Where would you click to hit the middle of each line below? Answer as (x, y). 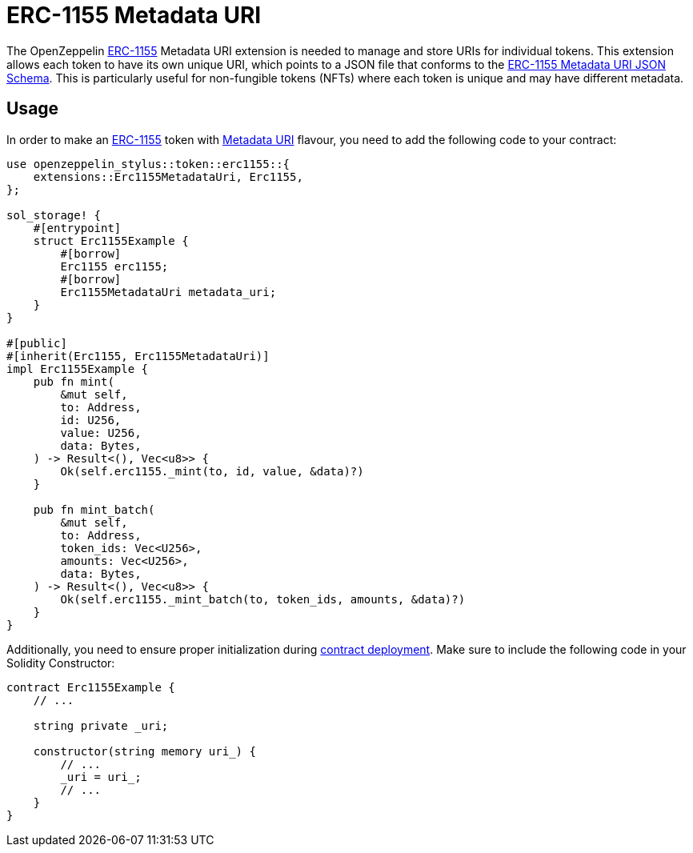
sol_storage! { (54, 215)
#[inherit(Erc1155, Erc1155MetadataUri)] (138, 356)
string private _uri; (101, 725)
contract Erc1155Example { (91, 687)
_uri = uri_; (101, 777)
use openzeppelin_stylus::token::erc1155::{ (148, 164)
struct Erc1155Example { (111, 240)
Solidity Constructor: (61, 663)
